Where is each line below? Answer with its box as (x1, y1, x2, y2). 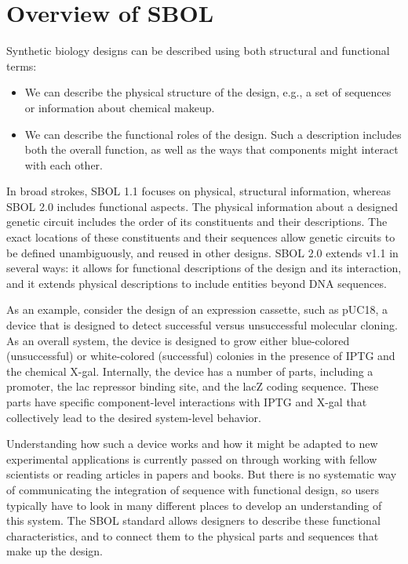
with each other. (24, 156, 104, 173)
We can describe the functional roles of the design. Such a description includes (24, 126, 402, 142)
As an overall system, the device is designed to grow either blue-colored (6, 332, 350, 348)
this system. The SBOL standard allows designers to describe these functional (6, 512, 381, 529)
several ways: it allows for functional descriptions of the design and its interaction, (6, 260, 402, 276)
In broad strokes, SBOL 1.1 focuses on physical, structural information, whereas (6, 183, 392, 199)
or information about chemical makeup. (24, 99, 215, 115)
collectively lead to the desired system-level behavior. (6, 409, 261, 425)
